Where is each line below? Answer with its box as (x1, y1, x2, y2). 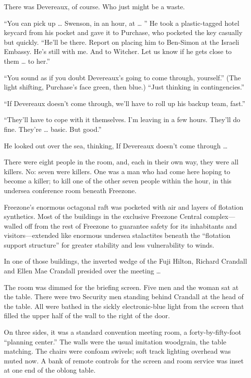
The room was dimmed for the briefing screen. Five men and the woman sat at (4, 282, 239, 292)
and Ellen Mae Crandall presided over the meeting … (4, 266, 161, 276)
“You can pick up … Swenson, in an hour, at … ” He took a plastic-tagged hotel (4, 18, 239, 28)
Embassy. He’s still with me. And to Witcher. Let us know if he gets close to (4, 46, 232, 56)
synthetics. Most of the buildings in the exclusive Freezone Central (4, 211, 202, 221)
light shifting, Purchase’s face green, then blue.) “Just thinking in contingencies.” (4, 82, 245, 92)
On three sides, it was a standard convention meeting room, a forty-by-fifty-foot (4, 327, 241, 337)
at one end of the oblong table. (4, 365, 96, 375)
